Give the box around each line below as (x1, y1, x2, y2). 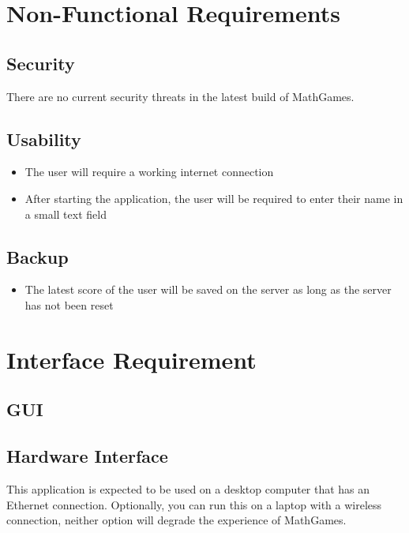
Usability (6, 126, 81, 151)
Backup (6, 244, 69, 268)
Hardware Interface (6, 444, 168, 468)
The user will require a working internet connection (24, 163, 274, 180)
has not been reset (24, 296, 114, 313)
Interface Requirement (6, 343, 257, 375)
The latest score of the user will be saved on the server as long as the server (24, 281, 392, 298)
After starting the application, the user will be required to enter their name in (24, 190, 403, 206)
